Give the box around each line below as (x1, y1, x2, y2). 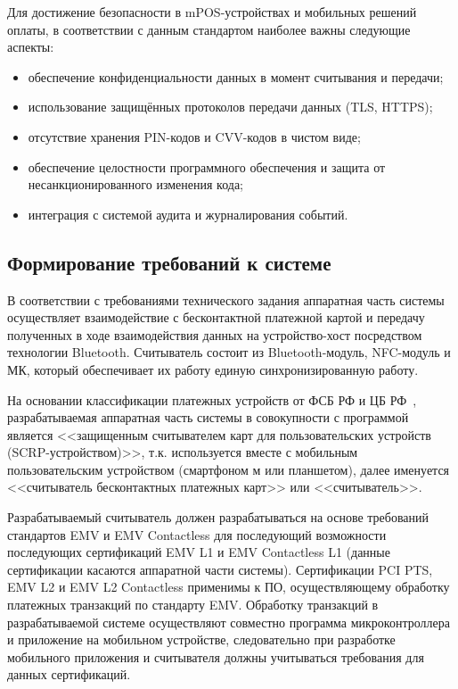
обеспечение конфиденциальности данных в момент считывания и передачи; (28, 67, 444, 86)
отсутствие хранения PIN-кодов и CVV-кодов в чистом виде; (28, 127, 361, 145)
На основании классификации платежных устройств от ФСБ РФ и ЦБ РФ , (7, 390, 417, 409)
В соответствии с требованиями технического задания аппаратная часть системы (7, 290, 445, 309)
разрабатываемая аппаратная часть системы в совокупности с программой (7, 408, 409, 427)
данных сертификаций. (7, 665, 131, 684)
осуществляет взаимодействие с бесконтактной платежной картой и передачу (7, 308, 425, 327)
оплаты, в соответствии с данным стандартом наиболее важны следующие (7, 20, 411, 38)
